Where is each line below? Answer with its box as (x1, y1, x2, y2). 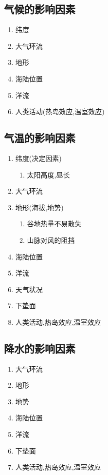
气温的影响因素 (4, 130, 75, 145)
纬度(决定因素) (15, 153, 62, 163)
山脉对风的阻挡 (27, 235, 75, 245)
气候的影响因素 (4, 1, 75, 17)
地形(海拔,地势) (15, 202, 64, 212)
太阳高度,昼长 (27, 169, 70, 179)
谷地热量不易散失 (27, 218, 82, 229)
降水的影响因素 (4, 340, 75, 356)
